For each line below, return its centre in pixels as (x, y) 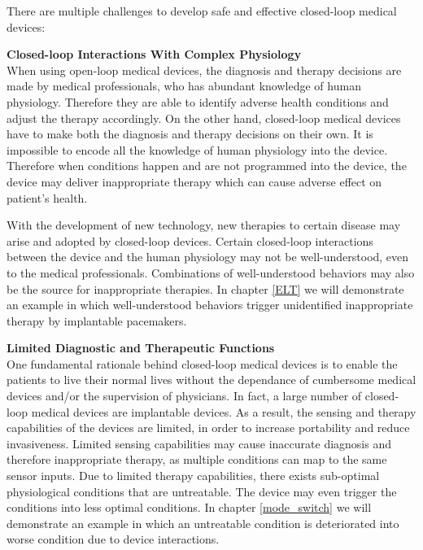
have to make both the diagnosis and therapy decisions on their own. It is (190, 134)
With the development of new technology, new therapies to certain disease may (204, 225)
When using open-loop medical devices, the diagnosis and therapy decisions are (204, 70)
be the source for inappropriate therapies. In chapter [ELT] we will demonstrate (205, 288)
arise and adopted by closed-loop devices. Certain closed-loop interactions (190, 240)
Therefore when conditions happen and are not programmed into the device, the (207, 166)
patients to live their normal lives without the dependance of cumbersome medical (211, 380)
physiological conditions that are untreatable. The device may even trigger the (202, 491)
